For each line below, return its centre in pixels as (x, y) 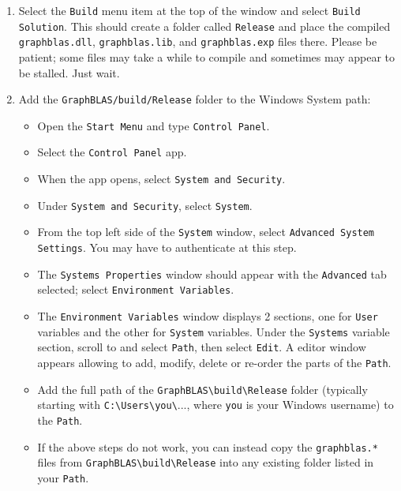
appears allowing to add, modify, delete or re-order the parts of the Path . (214, 363)
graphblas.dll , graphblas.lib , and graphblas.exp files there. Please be (198, 41)
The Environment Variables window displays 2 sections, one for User (208, 316)
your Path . (63, 477)
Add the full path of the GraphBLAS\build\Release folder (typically (202, 389)
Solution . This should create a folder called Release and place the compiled (204, 26)
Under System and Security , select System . (145, 205)
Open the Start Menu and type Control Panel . (154, 125)
